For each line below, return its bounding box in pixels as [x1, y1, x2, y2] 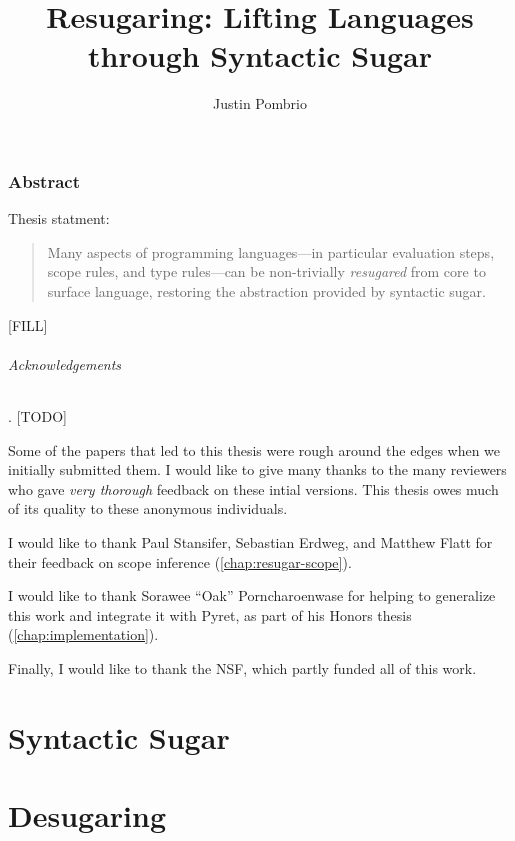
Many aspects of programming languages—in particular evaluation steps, [47, 241, 495, 262]
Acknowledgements [8, 353, 122, 374]
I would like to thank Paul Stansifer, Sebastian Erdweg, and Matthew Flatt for [8, 531, 493, 552]
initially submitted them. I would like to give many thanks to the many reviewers [8, 459, 507, 480]
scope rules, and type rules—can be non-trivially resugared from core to [47, 261, 486, 282]
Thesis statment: [8, 208, 110, 229]
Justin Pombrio [213, 93, 307, 114]
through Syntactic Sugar [87, 35, 433, 76]
